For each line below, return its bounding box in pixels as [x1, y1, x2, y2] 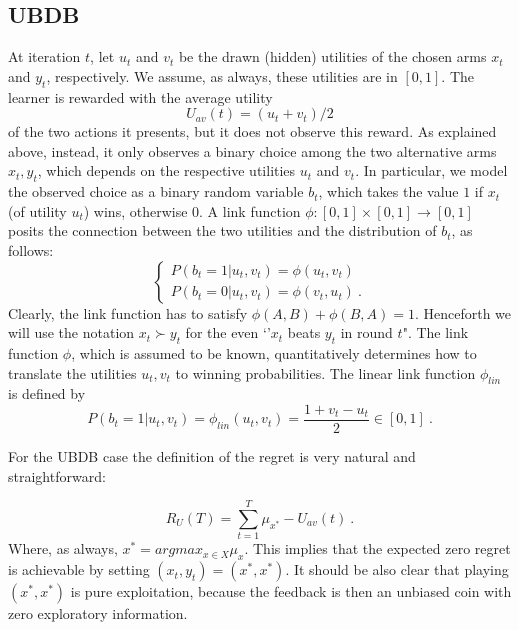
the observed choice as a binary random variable [8, 181, 304, 202]
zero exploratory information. [8, 603, 188, 624]
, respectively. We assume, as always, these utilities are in [46, 65, 398, 86]
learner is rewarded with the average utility [8, 86, 273, 107]
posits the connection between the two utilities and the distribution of [8, 220, 437, 241]
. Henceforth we [414, 302, 512, 323]
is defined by [8, 383, 86, 404]
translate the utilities [8, 362, 137, 383]
